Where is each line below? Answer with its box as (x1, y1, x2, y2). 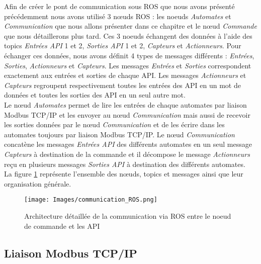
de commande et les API (24, 220, 100, 231)
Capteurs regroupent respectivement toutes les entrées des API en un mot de (4, 79, 241, 90)
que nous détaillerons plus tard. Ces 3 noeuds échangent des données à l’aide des (4, 30, 252, 41)
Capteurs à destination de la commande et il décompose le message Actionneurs (4, 148, 250, 159)
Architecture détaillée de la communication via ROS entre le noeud (24, 210, 231, 221)
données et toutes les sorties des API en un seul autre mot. (4, 90, 186, 100)
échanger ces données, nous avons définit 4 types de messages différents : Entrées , (4, 50, 254, 60)
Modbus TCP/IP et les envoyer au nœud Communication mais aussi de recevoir (4, 109, 250, 120)
